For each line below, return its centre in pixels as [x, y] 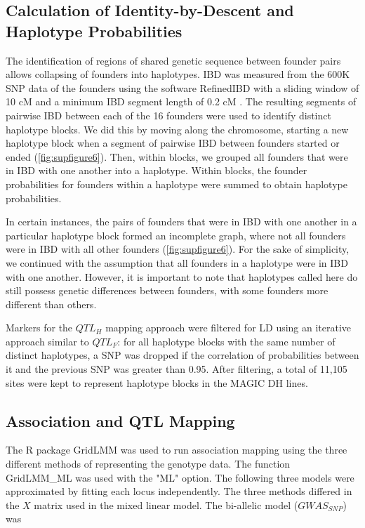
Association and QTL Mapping [120, 420]
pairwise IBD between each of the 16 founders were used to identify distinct [168, 115]
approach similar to [47, 341]
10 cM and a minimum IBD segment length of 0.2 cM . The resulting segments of [181, 101]
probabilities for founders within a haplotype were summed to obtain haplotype [177, 184]
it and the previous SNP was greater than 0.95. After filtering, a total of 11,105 [177, 369]
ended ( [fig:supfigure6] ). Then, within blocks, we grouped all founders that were [177, 156]
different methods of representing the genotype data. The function [148, 464]
